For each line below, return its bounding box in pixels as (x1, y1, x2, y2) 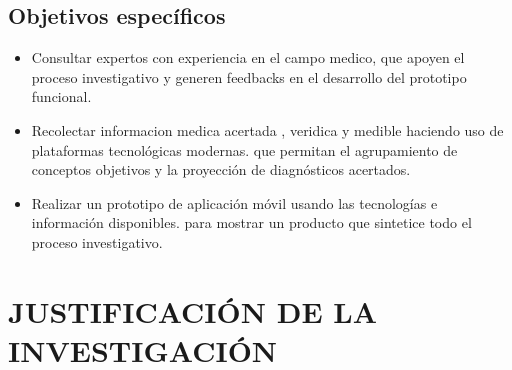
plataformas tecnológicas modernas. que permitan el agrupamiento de (31, 139, 458, 160)
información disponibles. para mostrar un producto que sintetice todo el (31, 212, 472, 233)
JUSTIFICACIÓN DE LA (8, 290, 377, 331)
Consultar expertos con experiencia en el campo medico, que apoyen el (31, 47, 465, 68)
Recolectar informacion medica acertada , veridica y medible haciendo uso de (31, 119, 504, 140)
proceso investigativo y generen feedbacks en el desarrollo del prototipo (31, 66, 467, 87)
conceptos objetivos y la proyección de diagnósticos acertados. (31, 159, 411, 180)
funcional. (31, 86, 92, 107)
